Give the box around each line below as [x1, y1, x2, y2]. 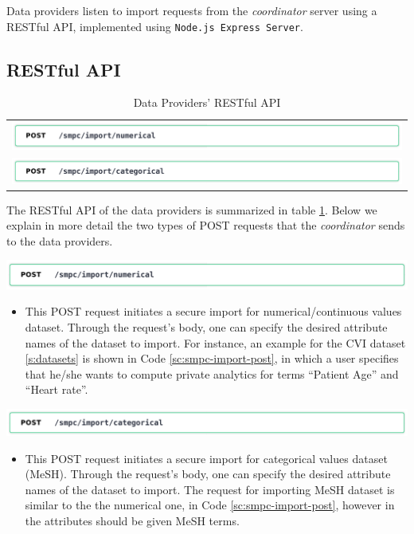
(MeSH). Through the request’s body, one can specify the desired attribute [25, 465, 391, 482]
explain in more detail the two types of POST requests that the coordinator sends [6, 217, 405, 234]
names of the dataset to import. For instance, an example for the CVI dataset [25, 334, 406, 351]
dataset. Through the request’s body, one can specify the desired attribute [25, 319, 388, 336]
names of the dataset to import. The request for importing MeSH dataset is [25, 481, 395, 497]
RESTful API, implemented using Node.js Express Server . [6, 18, 303, 34]
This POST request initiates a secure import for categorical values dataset [25, 450, 388, 466]
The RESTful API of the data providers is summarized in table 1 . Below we [6, 201, 377, 218]
